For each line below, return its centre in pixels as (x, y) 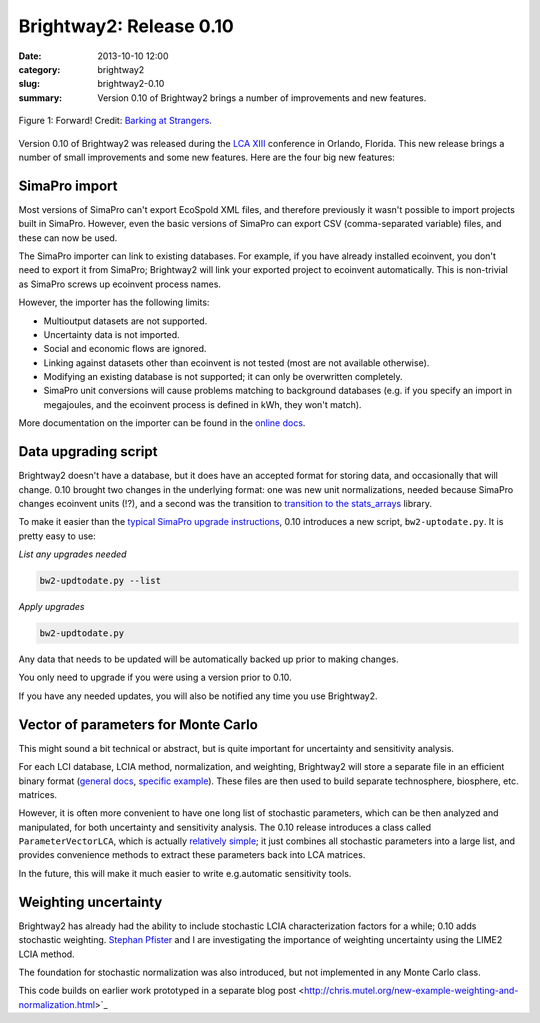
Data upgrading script (88, 451)
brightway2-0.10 (131, 84)
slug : (29, 84)
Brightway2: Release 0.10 (126, 26)
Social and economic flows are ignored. (125, 349)
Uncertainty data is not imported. (111, 334)
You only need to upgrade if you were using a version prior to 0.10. (155, 677)
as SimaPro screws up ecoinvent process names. (120, 284)
